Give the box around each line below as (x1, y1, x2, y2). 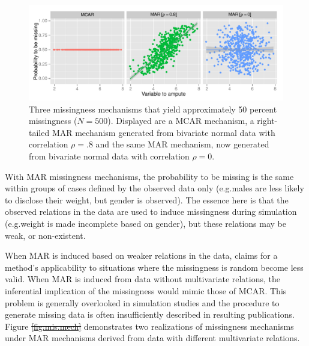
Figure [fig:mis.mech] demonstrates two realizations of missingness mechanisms (5, 320, 294, 332)
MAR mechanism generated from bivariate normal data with (52, 126, 275, 138)
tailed (29, 126, 50, 138)
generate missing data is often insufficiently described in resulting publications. (5, 308, 295, 321)
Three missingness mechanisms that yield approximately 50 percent (29, 102, 277, 115)
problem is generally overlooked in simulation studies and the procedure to (5, 296, 280, 309)
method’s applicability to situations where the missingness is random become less (5, 261, 304, 273)
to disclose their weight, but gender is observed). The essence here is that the (5, 193, 289, 206)
